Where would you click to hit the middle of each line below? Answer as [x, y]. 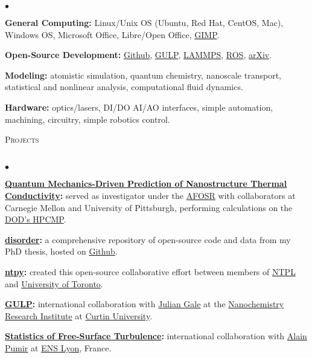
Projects [22, 139]
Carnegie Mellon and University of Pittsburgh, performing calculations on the [149, 207]
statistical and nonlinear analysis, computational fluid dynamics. [124, 87]
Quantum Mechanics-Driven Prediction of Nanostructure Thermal [146, 184]
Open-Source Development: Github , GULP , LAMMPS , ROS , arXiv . [138, 55]
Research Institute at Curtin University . [79, 315]
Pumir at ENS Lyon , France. [58, 347]
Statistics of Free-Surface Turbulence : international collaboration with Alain [156, 336]
